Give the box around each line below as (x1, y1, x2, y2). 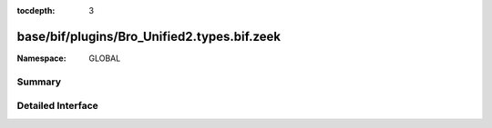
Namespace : (16, 53, 67, 64)
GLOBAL (88, 53, 121, 64)
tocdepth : (16, 5, 56, 15)
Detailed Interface (16, 100, 99, 113)
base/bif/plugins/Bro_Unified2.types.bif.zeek (16, 28, 282, 44)
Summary (16, 75, 62, 88)
